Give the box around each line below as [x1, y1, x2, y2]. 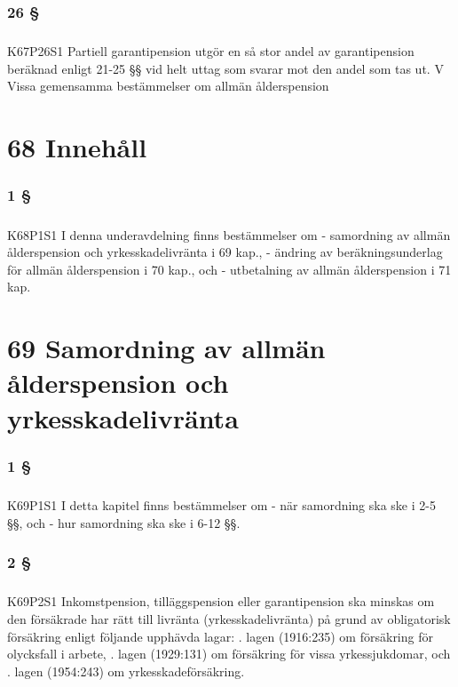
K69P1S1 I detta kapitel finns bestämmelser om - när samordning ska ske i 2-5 [7, 495, 436, 514]
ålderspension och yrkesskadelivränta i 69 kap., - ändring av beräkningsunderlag [7, 243, 443, 261]
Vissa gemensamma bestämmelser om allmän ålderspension [7, 76, 329, 95]
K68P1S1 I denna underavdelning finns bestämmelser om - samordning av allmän [7, 225, 451, 244]
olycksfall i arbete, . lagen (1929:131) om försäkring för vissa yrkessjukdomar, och [7, 644, 451, 663]
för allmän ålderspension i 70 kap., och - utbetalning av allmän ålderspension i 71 [7, 260, 452, 278]
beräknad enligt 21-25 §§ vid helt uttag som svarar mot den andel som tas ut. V [7, 59, 444, 77]
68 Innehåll [7, 129, 147, 165]
